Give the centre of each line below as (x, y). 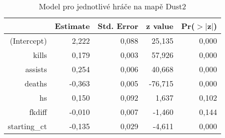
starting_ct (27, 126)
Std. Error (118, 26)
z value (160, 26)
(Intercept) (28, 41)
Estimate (72, 26)
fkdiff (38, 112)
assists (36, 69)
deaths (36, 83)
